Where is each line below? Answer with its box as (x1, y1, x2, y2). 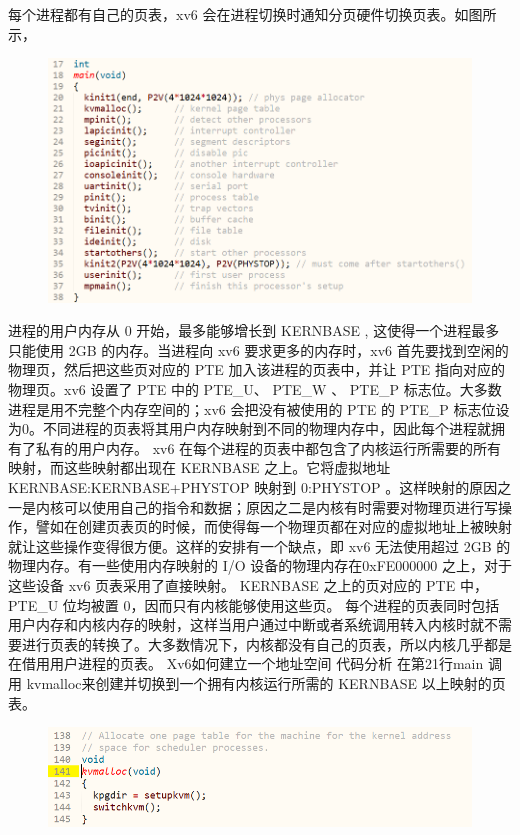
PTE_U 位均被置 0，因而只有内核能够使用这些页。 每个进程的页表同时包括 (8, 594, 500, 615)
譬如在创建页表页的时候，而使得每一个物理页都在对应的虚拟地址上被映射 (35, 516, 512, 537)
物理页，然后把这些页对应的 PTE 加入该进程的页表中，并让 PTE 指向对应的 (8, 359, 505, 380)
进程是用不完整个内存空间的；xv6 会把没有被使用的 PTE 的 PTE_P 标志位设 (8, 398, 510, 419)
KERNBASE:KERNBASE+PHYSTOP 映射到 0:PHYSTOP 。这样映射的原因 (8, 477, 498, 498)
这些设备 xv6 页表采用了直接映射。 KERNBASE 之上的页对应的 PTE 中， (8, 574, 488, 595)
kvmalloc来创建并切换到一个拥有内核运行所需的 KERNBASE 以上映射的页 (26, 672, 506, 693)
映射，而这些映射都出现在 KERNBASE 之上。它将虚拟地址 (8, 457, 391, 478)
